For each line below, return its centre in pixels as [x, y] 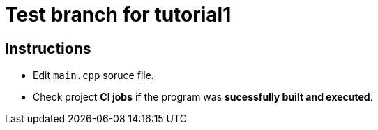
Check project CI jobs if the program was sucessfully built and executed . [203, 97]
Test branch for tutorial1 [118, 15]
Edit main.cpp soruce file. [93, 75]
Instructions [48, 48]
